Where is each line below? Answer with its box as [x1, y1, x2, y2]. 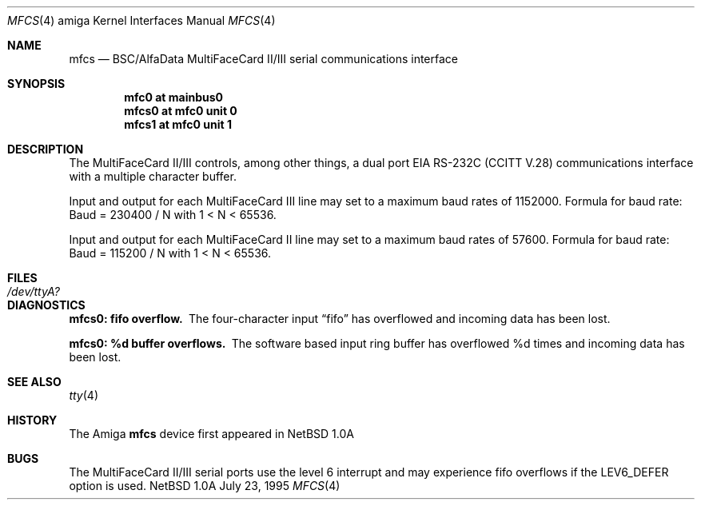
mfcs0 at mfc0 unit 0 [124, 104, 237, 118]
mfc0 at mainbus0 [124, 90, 224, 104]
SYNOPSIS [7, 77, 66, 90]
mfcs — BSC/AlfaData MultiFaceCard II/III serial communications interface [69, 52, 458, 66]
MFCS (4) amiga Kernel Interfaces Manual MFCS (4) [7, 14, 276, 27]
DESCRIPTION [7, 142, 84, 156]
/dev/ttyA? [7, 285, 60, 298]
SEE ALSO [7, 375, 62, 388]
